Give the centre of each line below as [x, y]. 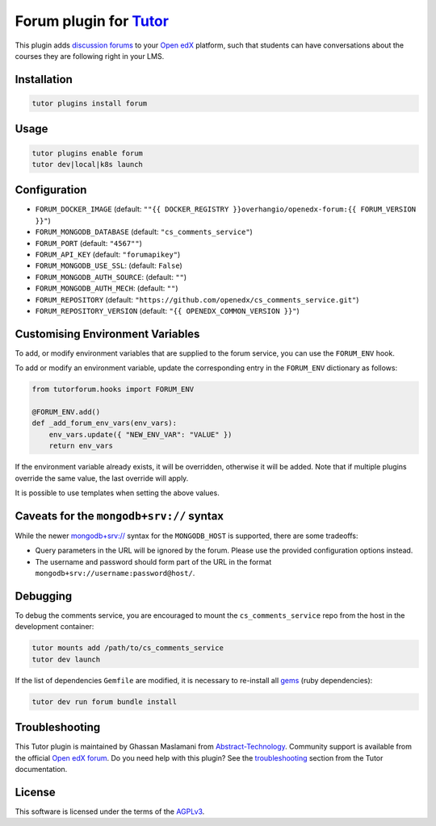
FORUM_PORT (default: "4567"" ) [89, 243]
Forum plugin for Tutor [92, 21]
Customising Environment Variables [107, 334]
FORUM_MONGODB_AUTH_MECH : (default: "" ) [107, 288]
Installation [44, 79]
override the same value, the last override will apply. [102, 478]
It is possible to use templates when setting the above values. [117, 493]
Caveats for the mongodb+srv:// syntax [119, 516]
